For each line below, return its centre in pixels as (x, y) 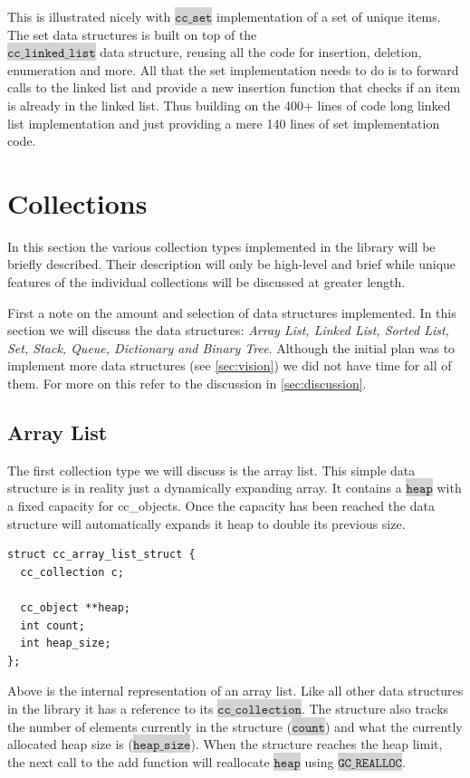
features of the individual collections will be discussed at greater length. (206, 282)
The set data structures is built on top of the (132, 34)
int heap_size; (66, 644)
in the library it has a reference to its (110, 708)
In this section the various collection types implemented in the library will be (221, 246)
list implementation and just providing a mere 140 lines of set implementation (224, 123)
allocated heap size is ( (70, 744)
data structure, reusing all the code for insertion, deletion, (261, 52)
